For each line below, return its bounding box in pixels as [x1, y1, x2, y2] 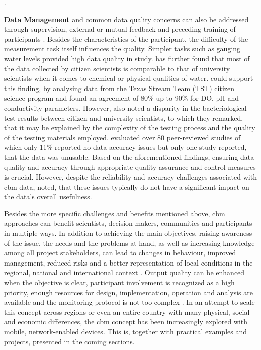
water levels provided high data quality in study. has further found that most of [4, 53, 250, 63]
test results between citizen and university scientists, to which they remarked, [4, 112, 243, 123]
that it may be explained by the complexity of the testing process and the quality [4, 122, 255, 133]
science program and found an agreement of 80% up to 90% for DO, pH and [4, 93, 239, 103]
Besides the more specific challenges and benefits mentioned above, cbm [4, 208, 225, 218]
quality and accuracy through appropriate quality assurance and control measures [4, 161, 256, 172]
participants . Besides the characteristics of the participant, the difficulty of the [4, 33, 248, 44]
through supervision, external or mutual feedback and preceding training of [4, 24, 236, 34]
